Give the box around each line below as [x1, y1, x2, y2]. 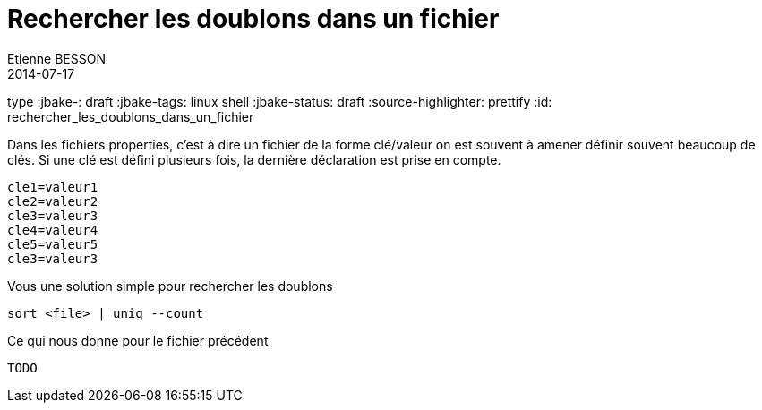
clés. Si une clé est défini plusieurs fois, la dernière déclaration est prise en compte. [7, 151, 501, 167]
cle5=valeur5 [7, 236, 98, 252]
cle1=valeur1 [7, 179, 98, 194]
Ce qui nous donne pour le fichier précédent [7, 332, 269, 348]
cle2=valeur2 [7, 193, 98, 209]
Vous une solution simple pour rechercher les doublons [7, 278, 333, 294]
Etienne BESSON [7, 50, 106, 66]
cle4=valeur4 [7, 222, 98, 237]
